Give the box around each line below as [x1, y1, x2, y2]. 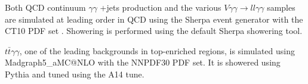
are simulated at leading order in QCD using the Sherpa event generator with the [5, 13, 303, 25]
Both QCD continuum [5, 1, 86, 13]
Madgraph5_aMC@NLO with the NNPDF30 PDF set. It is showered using [5, 56, 281, 69]
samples [267, 1, 295, 13]
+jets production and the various [100, 1, 221, 13]
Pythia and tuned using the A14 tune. [5, 67, 144, 80]
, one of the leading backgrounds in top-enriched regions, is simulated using [19, 44, 295, 57]
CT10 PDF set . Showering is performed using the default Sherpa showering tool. [5, 24, 303, 37]
